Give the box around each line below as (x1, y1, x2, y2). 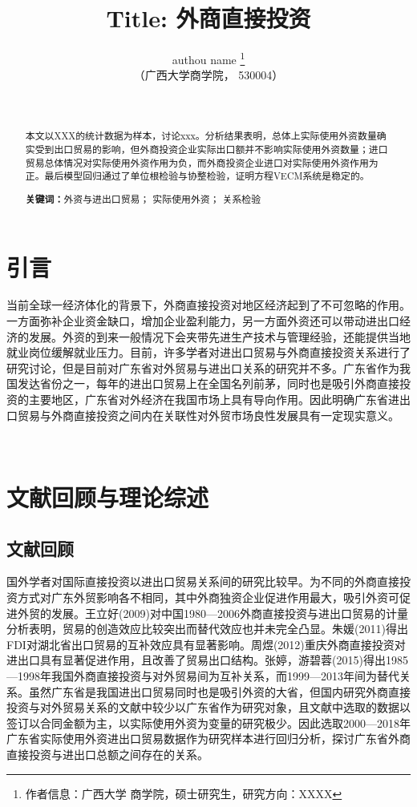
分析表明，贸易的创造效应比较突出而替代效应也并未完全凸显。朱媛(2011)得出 (6, 620, 408, 637)
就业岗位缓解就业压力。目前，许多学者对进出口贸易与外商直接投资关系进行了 (6, 344, 411, 361)
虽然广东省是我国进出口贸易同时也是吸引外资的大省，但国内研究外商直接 (28, 683, 411, 700)
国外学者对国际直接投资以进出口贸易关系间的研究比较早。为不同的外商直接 (6, 573, 399, 590)
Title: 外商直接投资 (106, 2, 311, 34)
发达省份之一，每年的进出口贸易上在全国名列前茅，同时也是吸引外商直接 (17, 375, 399, 392)
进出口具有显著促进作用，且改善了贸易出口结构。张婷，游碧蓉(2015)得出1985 (6, 652, 408, 668)
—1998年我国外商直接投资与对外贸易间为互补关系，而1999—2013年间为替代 (6, 667, 399, 684)
